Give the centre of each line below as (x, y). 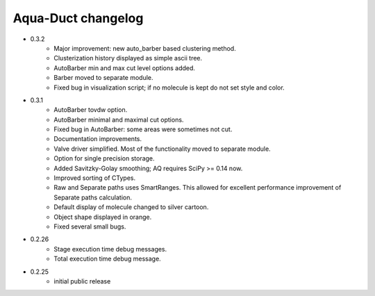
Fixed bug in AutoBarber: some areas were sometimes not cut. (143, 129)
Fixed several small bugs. (90, 227)
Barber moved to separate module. (103, 78)
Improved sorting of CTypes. (94, 178)
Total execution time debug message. (107, 259)
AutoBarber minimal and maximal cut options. (119, 120)
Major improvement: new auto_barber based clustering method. (145, 48)
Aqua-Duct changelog (78, 18)
